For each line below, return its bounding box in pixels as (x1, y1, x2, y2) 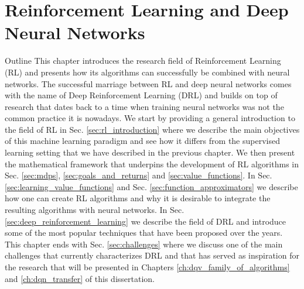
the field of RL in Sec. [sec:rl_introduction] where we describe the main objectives (5, 123, 300, 135)
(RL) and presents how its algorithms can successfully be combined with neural (5, 66, 290, 78)
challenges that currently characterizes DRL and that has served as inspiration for (5, 249, 299, 262)
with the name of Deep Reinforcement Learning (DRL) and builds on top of (5, 89, 278, 101)
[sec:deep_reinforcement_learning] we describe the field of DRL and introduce (5, 215, 286, 227)
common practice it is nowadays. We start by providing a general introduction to (5, 112, 295, 124)
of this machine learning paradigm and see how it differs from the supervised (5, 135, 280, 147)
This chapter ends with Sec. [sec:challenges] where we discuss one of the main (5, 238, 283, 250)
